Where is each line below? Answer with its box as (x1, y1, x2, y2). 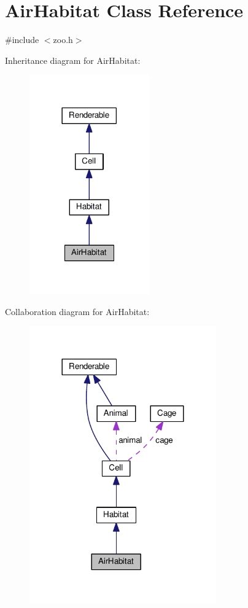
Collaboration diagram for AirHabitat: (5, 305, 150, 318)
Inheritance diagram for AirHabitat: (5, 53, 141, 66)
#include (5, 33, 39, 46)
